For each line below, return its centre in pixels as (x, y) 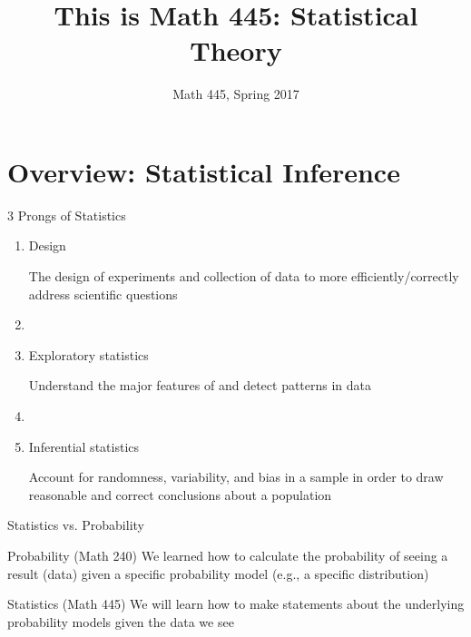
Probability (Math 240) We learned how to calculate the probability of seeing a (228, 555)
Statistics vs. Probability (76, 525)
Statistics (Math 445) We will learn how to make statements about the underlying (236, 604)
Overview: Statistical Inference (204, 171)
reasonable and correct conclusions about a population (180, 494)
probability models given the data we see (121, 621)
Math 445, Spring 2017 (236, 94)
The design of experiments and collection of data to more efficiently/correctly (244, 276)
